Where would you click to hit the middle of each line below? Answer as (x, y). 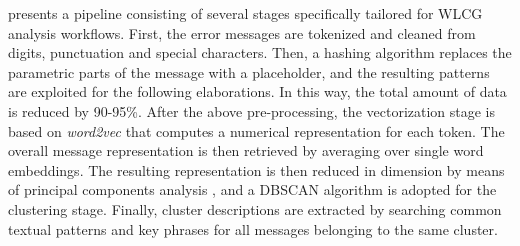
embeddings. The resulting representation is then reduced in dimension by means (256, 169)
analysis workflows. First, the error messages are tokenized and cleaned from (242, 32)
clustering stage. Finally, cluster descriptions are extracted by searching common (255, 208)
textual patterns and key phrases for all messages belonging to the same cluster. (253, 228)
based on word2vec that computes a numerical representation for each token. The (256, 130)
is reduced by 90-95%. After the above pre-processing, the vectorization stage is (252, 110)
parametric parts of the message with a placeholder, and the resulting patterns (249, 71)
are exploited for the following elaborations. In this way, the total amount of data (257, 91)
